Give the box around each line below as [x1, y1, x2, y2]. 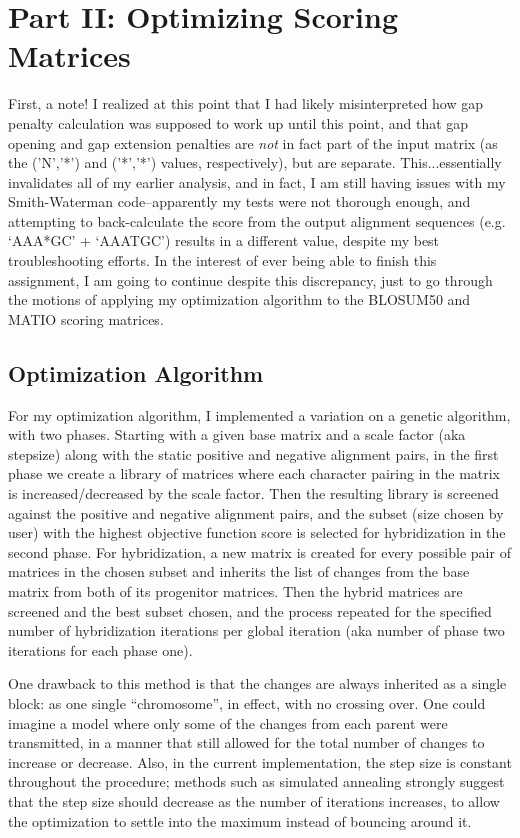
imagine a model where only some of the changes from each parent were [8, 712, 448, 733]
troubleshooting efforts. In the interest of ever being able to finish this [8, 250, 437, 271]
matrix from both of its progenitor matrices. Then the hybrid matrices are [8, 580, 463, 601]
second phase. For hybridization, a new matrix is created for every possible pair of [8, 541, 511, 562]
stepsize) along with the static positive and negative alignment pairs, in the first [8, 443, 499, 464]
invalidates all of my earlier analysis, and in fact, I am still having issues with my [8, 171, 506, 192]
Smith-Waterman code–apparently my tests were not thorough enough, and [8, 191, 471, 212]
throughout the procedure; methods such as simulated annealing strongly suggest [8, 771, 505, 792]
